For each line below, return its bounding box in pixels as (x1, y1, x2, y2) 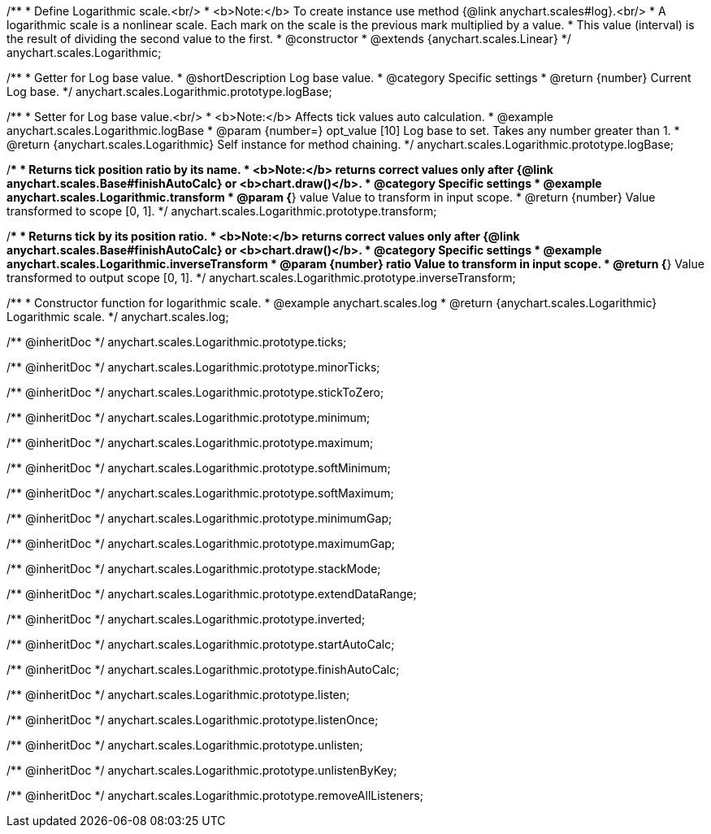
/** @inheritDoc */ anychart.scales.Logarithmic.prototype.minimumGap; (7, 511, 392, 525)
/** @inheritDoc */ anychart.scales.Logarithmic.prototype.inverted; (7, 612, 366, 626)
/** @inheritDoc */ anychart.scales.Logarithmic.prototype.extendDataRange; (7, 587, 417, 601)
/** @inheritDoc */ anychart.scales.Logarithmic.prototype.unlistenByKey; (7, 763, 397, 777)
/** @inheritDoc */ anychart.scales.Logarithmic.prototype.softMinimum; (7, 461, 391, 475)
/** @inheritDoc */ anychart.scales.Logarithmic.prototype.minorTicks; (7, 360, 380, 374)
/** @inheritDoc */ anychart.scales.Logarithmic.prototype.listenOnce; (7, 713, 379, 727)
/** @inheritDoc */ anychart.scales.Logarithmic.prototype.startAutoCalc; (7, 637, 395, 651)
